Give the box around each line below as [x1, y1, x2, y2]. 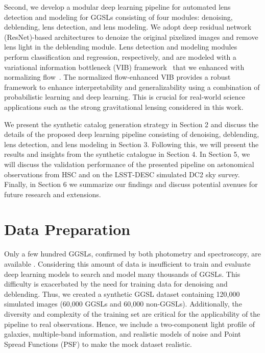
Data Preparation [4, 219, 131, 240]
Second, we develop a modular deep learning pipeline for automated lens [4, 2, 231, 12]
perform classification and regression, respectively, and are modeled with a [4, 51, 236, 62]
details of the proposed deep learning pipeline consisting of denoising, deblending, [4, 129, 259, 139]
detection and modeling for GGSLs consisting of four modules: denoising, [4, 11, 233, 22]
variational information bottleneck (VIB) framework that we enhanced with [4, 61, 245, 72]
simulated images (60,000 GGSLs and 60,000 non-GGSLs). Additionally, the [4, 298, 242, 309]
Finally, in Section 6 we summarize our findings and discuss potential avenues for [4, 179, 258, 190]
